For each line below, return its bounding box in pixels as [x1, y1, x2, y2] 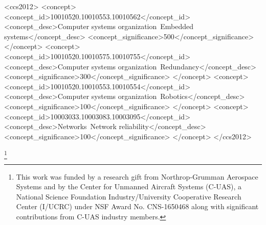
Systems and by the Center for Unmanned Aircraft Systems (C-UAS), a [16, 181, 242, 192]
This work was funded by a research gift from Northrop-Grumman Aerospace [16, 171, 258, 182]
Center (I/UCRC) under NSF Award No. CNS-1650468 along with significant [16, 201, 259, 212]
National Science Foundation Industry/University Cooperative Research [16, 191, 241, 202]
